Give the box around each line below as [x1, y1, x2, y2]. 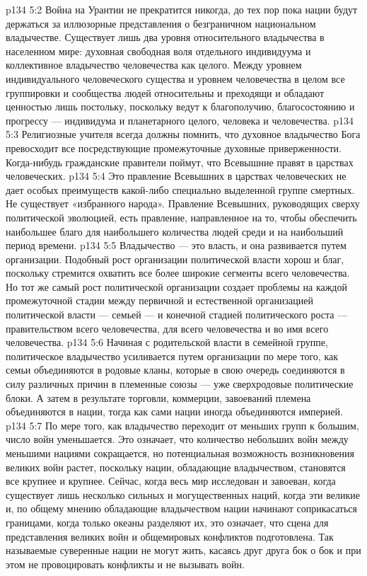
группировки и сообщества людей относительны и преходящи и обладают [6, 85, 325, 100]
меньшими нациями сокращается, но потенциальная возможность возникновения [6, 446, 354, 460]
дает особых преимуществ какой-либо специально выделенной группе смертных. [6, 182, 355, 197]
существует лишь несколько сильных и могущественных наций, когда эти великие [6, 487, 360, 502]
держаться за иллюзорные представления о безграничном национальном [6, 16, 316, 30]
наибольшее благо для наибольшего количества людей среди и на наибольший [6, 224, 344, 238]
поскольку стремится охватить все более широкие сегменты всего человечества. [6, 265, 350, 280]
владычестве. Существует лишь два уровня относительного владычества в [6, 30, 325, 45]
